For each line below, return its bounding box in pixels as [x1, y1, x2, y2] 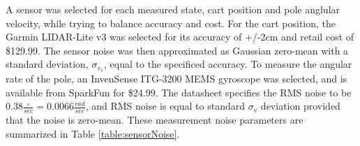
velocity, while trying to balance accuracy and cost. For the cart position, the [6, 15, 336, 30]
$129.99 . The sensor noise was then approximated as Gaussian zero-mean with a [6, 43, 349, 57]
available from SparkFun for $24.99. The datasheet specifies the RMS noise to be [6, 85, 352, 99]
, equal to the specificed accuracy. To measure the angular [104, 57, 352, 71]
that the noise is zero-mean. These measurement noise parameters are [6, 112, 303, 127]
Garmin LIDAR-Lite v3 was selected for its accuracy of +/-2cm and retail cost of [6, 29, 354, 44]
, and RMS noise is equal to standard [85, 98, 245, 113]
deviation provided [260, 98, 340, 113]
